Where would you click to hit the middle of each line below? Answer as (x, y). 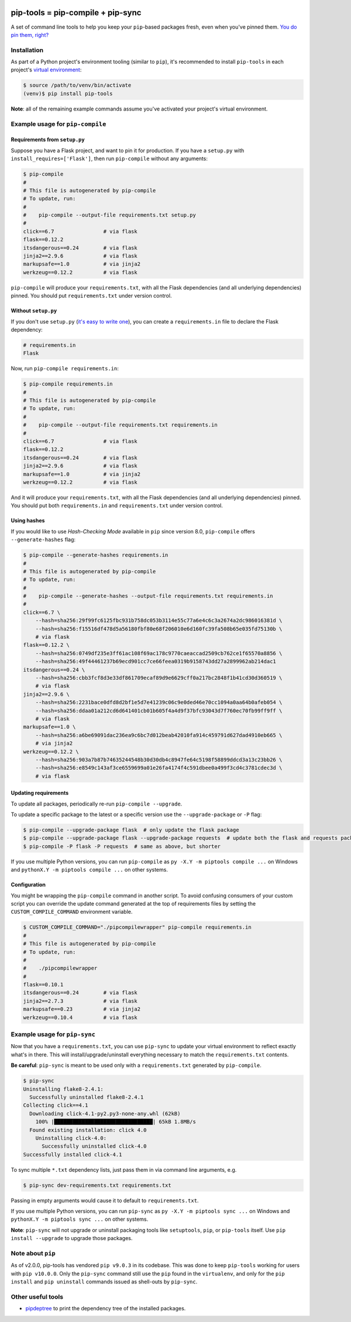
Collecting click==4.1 (56, 1105)
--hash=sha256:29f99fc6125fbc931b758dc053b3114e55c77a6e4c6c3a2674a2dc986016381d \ (159, 621)
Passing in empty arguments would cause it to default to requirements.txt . (105, 1200)
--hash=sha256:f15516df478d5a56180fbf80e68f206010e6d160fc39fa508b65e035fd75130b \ (159, 629)
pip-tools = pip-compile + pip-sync (76, 13)
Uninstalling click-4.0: (71, 1138)
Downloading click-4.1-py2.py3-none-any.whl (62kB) (105, 1113)
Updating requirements (40, 793)
